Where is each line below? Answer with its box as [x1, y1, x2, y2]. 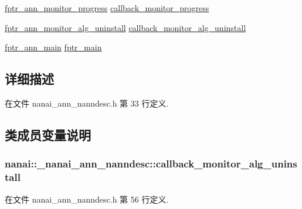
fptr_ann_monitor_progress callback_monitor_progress [5, 2, 209, 13]
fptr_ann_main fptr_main [5, 41, 102, 53]
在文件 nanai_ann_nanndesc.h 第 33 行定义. [5, 97, 169, 109]
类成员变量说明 [5, 125, 91, 143]
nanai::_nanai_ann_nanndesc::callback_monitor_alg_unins [5, 156, 297, 171]
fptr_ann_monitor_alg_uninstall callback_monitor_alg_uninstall [5, 21, 246, 33]
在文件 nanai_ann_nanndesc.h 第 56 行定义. [5, 193, 169, 205]
